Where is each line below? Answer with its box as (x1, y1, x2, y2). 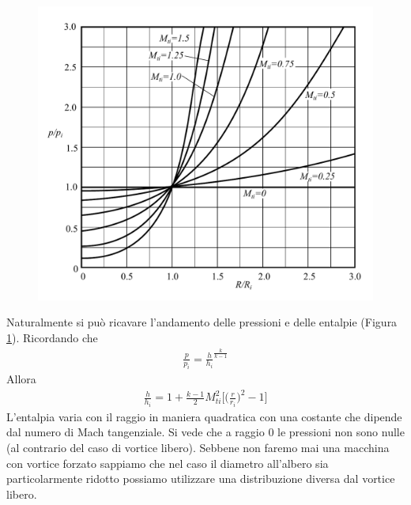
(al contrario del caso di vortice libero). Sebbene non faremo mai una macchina (6, 439, 390, 456)
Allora (6, 371, 36, 387)
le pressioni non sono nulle (277, 424, 405, 440)
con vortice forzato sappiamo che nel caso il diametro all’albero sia (6, 454, 329, 471)
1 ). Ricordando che (6, 330, 98, 346)
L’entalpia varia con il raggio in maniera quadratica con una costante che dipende (6, 408, 402, 424)
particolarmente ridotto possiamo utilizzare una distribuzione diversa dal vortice (6, 470, 395, 487)
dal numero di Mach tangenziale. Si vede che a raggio (6, 424, 265, 440)
